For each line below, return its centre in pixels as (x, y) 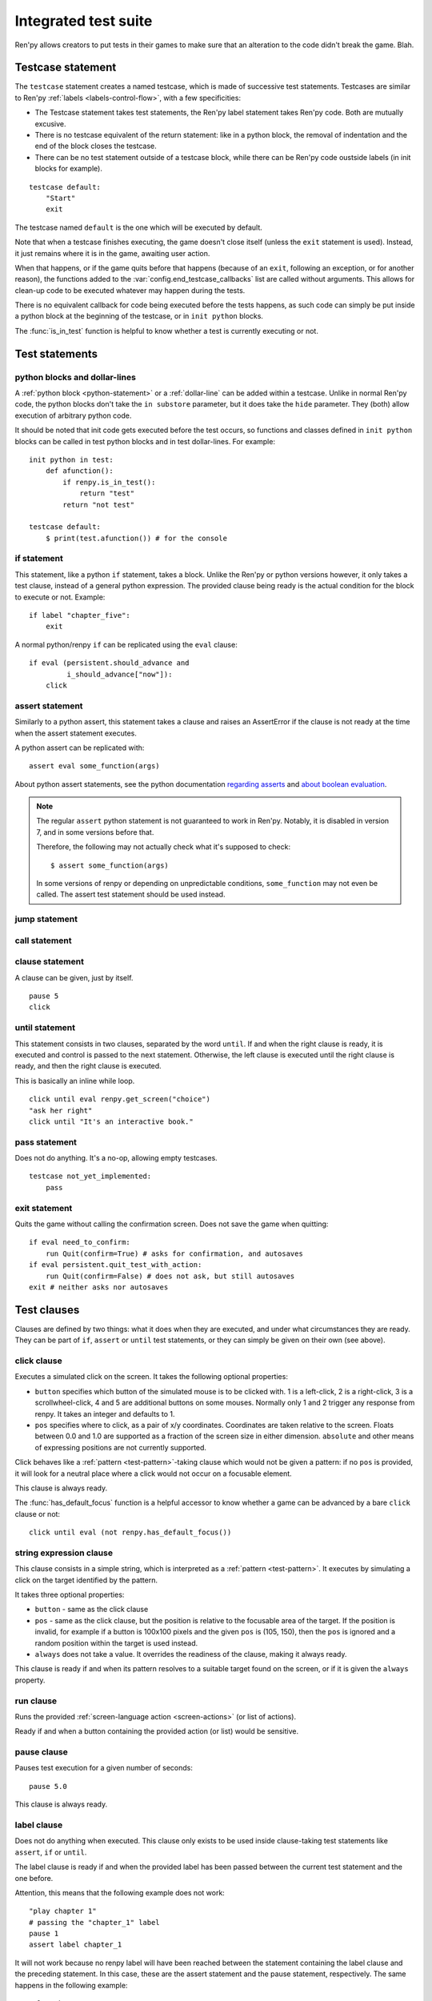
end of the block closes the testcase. (96, 146)
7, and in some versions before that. (95, 832)
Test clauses (47, 1310)
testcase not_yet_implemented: (90, 1176)
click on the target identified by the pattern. (86, 1580)
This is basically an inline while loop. (75, 1081)
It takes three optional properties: (70, 1595)
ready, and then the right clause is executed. (88, 1066)
